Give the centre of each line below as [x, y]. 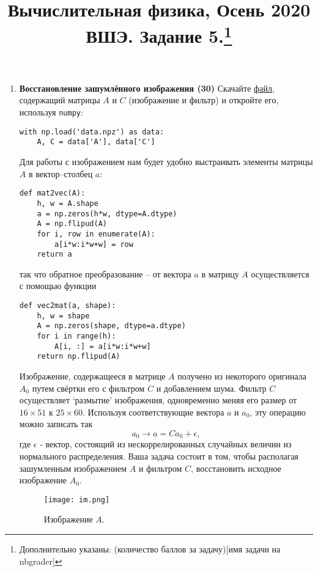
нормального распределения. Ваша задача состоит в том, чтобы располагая [159, 456]
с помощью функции [58, 286]
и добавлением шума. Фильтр [211, 388]
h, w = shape [63, 316]
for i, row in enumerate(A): [96, 234]
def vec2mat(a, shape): [68, 306]
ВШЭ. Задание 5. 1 [159, 35]
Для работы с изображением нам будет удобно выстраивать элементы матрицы [166, 162]
